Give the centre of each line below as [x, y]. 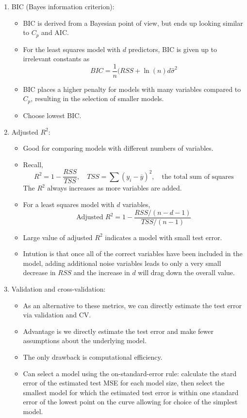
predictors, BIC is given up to [173, 49]
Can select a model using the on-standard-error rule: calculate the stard [130, 373]
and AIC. [55, 32]
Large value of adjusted [58, 237]
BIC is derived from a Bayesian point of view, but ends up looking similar [133, 23]
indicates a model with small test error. [164, 237]
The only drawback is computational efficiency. [93, 357]
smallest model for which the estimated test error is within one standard [131, 392]
